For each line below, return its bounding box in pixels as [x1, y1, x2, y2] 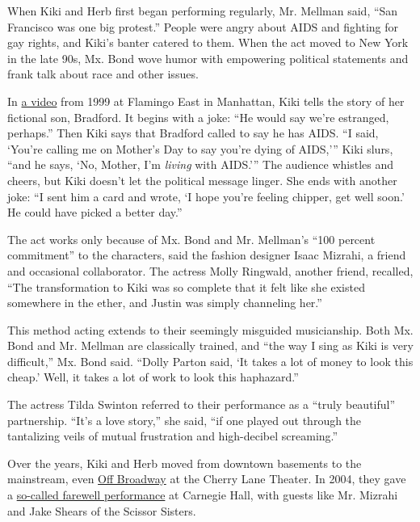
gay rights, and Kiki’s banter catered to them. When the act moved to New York [7, 34, 409, 51]
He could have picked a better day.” [7, 204, 183, 221]
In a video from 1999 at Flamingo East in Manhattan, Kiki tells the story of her [7, 92, 405, 109]
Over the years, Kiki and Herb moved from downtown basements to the [7, 454, 362, 471]
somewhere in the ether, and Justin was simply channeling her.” [7, 294, 322, 311]
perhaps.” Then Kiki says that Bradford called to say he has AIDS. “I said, [7, 124, 379, 141]
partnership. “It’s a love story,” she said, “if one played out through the [7, 411, 362, 428]
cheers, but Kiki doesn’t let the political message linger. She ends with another [7, 171, 397, 188]
